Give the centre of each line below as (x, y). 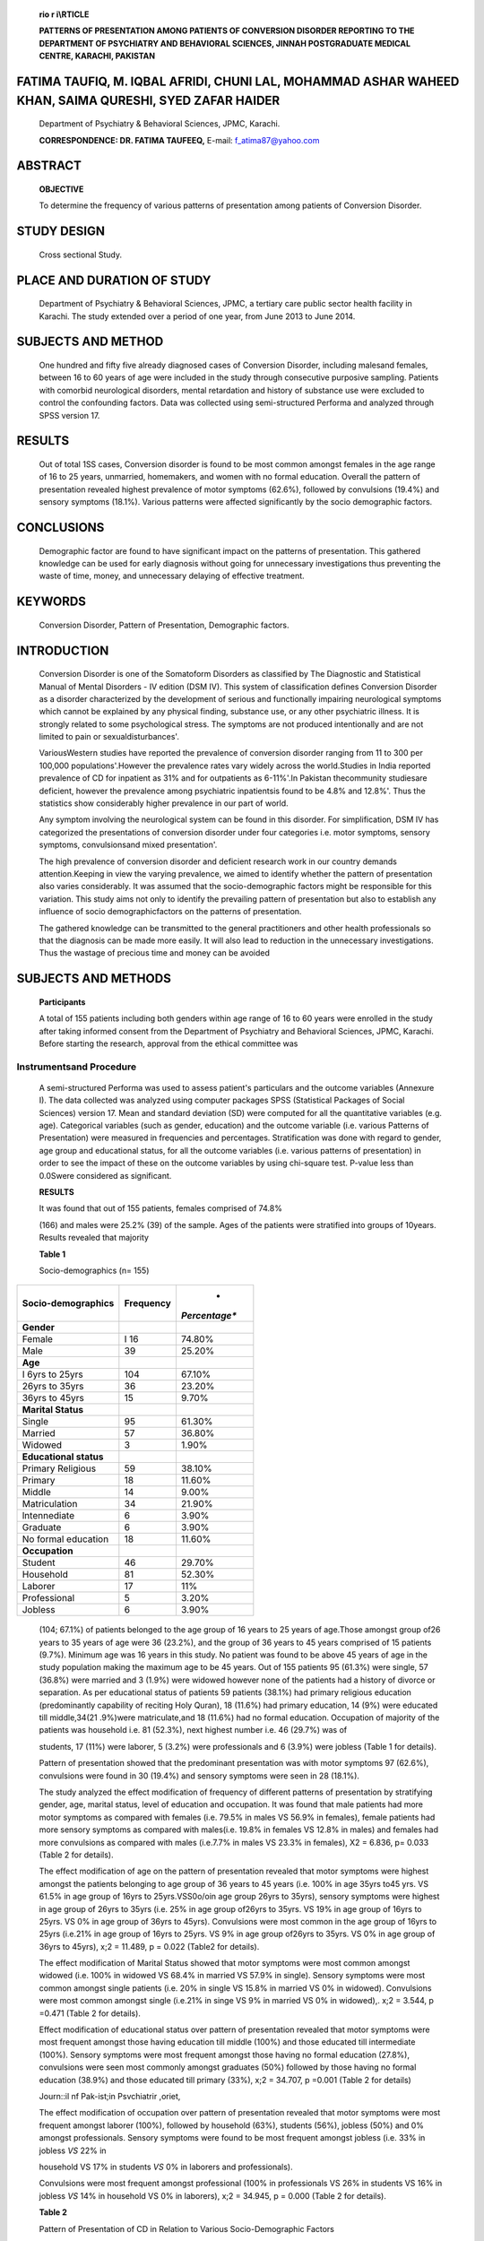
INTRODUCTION (63, 650)
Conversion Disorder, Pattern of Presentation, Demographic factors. (164, 625)
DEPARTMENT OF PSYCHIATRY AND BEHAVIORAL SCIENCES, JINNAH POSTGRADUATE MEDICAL (225, 43)
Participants (62, 1002)
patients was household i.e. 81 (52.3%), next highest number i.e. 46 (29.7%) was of (193, 1730)
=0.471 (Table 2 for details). (90, 2013)
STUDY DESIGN (60, 232)
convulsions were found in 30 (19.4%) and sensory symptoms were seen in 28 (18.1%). (199, 1776)
